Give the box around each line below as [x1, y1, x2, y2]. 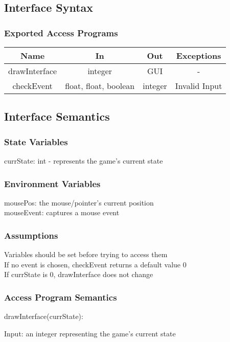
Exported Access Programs [4, 26, 118, 39]
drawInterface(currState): [4, 311, 83, 322]
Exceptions [176, 50, 221, 61]
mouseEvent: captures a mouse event [4, 207, 120, 218]
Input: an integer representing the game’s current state [4, 328, 176, 338]
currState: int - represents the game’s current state [4, 155, 163, 166]
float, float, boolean [65, 80, 135, 92]
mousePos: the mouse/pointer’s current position [4, 197, 154, 208]
